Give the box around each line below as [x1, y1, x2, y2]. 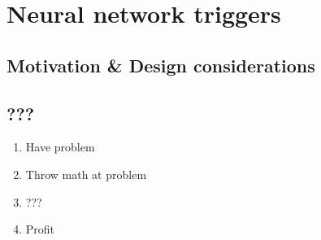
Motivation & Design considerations [7, 52, 315, 77]
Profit [25, 220, 55, 238]
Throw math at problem [25, 165, 147, 182]
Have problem [25, 138, 95, 155]
